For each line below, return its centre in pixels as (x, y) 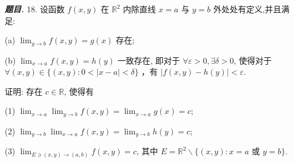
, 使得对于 (253, 60)
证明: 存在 (24, 91)
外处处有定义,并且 (247, 9)
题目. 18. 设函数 (35, 9)
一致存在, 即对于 (149, 60)
